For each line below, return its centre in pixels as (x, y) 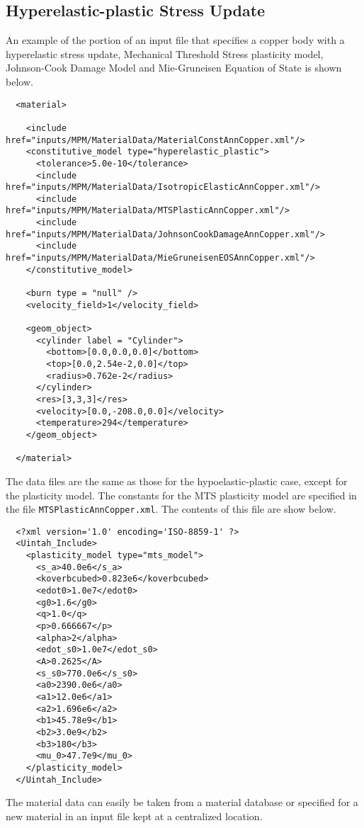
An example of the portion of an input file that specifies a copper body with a (175, 40)
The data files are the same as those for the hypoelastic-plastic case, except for (177, 481)
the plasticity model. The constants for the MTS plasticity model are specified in (181, 495)
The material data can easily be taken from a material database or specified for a (182, 802)
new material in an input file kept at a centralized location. (134, 816)
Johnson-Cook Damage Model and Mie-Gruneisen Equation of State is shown (174, 68)
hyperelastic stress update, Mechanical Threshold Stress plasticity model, (165, 53)
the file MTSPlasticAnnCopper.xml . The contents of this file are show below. (171, 509)
